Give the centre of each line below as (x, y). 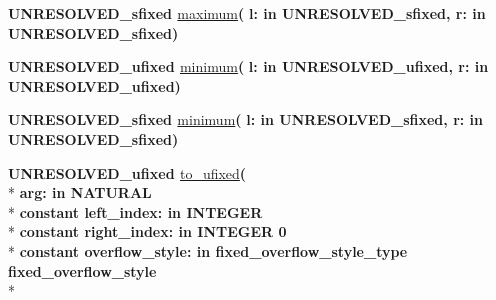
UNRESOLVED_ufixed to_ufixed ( (127, 172)
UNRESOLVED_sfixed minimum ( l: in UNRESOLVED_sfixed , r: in (246, 119)
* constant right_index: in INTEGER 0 (147, 231)
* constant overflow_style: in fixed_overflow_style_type (208, 250)
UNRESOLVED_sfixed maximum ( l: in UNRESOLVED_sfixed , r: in (247, 13)
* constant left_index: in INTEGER (135, 211)
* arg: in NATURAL (80, 192)
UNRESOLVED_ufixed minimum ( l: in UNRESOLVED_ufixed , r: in (248, 66)
